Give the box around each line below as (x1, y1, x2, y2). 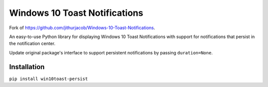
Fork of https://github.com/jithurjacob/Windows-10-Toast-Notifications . (9, 25, 155, 31)
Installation (9, 62, 45, 71)
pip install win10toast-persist (9, 76, 88, 82)
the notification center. (9, 41, 56, 46)
